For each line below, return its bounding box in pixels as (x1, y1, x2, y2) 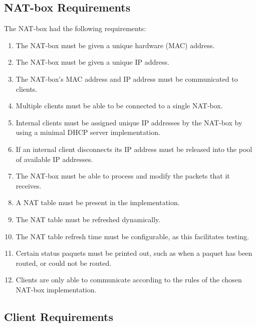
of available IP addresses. (16, 153, 93, 164)
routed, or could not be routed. (16, 257, 112, 268)
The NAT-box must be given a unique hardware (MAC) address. (16, 40, 215, 50)
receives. (16, 180, 42, 191)
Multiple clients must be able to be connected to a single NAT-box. (16, 100, 223, 111)
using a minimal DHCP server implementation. (16, 127, 160, 137)
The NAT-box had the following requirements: (4, 23, 146, 34)
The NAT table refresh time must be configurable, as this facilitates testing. (16, 231, 249, 241)
